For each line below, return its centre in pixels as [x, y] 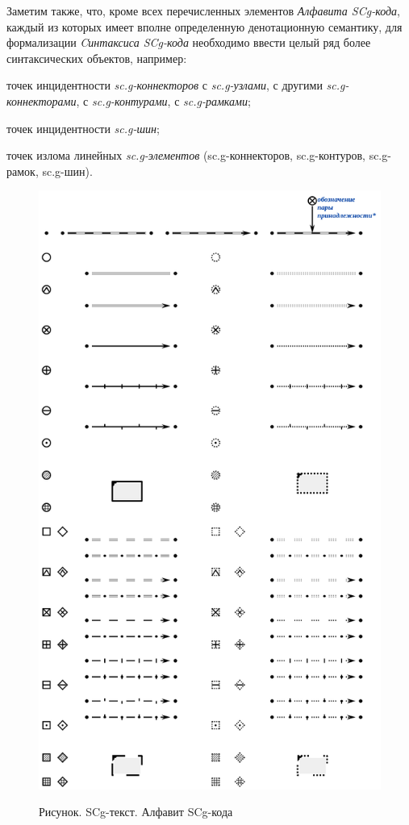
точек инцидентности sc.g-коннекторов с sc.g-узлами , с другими [165, 85]
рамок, [23, 171]
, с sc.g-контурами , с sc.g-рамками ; [163, 100]
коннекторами [42, 100]
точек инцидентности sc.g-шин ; [83, 128]
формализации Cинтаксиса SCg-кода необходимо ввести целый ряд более [189, 42]
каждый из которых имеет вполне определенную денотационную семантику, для [204, 26]
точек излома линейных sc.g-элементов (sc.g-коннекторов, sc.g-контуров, [186, 155]
